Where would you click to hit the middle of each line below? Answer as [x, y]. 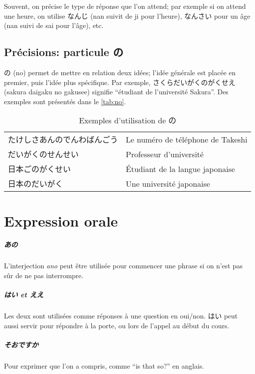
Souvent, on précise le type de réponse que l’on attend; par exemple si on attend [125, 6]
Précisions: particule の [64, 52]
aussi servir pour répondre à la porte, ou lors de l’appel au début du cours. [117, 325]
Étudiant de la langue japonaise [181, 169]
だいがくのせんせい [43, 154]
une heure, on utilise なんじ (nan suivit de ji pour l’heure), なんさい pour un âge [127, 15]
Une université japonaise [168, 183]
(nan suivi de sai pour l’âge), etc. [54, 25]
